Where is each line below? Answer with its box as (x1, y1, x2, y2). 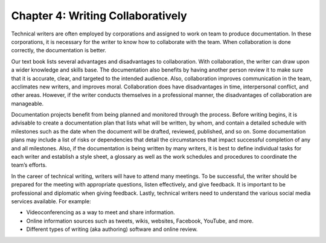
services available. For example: (11, 197, 91, 205)
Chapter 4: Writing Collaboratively (11, 9, 187, 22)
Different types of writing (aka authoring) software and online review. (26, 226, 198, 233)
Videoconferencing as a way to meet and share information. (26, 209, 175, 216)
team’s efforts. (11, 161, 47, 168)
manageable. (11, 100, 44, 107)
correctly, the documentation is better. (11, 47, 107, 54)
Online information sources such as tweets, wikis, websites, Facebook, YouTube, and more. (26, 217, 254, 224)
